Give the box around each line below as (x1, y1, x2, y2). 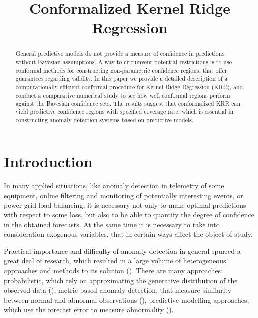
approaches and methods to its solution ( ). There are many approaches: (4, 265, 223, 275)
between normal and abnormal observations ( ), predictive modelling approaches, (4, 294, 249, 305)
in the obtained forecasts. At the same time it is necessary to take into (4, 219, 220, 229)
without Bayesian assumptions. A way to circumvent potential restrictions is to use (15, 58, 232, 66)
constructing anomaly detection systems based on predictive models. (15, 115, 194, 124)
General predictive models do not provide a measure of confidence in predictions (15, 49, 225, 58)
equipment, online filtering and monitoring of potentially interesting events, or (4, 190, 243, 200)
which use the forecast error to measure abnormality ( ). (4, 304, 174, 315)
